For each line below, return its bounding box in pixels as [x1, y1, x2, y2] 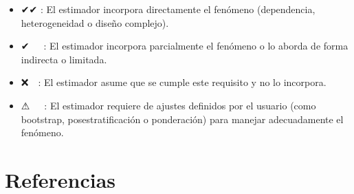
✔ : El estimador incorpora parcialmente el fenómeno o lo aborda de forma [21, 39, 349, 53]
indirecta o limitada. [21, 52, 107, 66]
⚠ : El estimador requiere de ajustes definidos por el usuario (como [21, 98, 316, 112]
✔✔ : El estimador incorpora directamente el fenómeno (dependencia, [21, 2, 316, 16]
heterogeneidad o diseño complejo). [21, 15, 169, 30]
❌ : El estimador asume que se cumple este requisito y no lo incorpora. [21, 75, 327, 89]
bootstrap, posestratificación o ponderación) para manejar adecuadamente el [21, 111, 344, 126]
